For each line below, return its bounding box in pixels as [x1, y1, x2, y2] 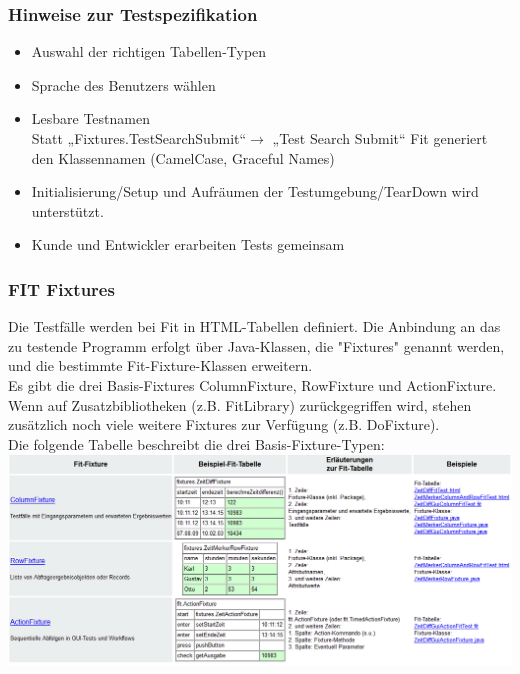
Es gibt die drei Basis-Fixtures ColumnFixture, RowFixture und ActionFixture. [8, 374, 497, 395]
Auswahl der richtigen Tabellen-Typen [31, 41, 267, 62]
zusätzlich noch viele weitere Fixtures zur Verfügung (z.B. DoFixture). [8, 414, 440, 435]
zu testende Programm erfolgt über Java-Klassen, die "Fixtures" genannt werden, [8, 335, 505, 356]
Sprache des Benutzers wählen [31, 74, 216, 95]
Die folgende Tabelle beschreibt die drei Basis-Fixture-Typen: [8, 433, 385, 454]
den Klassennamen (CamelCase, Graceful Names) [31, 147, 335, 168]
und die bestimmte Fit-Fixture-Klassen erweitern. [8, 355, 313, 376]
